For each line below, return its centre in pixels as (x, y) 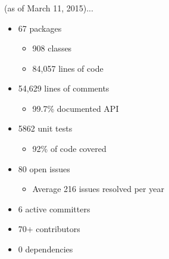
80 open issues (44, 168)
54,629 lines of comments (64, 88)
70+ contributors (49, 229)
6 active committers (54, 208)
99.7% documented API (76, 108)
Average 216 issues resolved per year (98, 189)
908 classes (52, 48)
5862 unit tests (45, 128)
